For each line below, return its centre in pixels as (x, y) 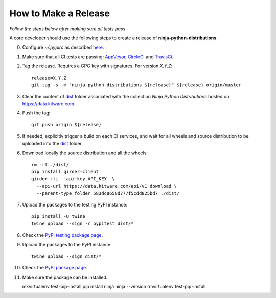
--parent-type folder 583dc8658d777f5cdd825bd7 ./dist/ (108, 193)
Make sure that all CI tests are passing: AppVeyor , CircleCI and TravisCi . (98, 57)
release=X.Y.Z (49, 78)
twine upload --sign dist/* (66, 256)
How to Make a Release (60, 13)
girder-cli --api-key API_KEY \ (73, 179)
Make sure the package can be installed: (65, 277)
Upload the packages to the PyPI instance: (67, 244)
